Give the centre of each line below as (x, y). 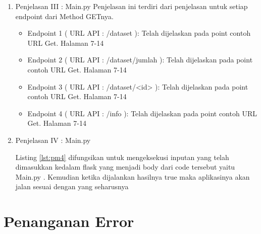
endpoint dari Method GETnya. (64, 16)
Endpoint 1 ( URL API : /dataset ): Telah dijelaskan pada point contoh (139, 33)
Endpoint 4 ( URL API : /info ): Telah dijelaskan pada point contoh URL (142, 113)
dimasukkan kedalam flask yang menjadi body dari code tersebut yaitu (125, 167)
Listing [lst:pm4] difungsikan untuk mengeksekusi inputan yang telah (122, 157)
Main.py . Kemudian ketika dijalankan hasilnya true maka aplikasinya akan (133, 176)
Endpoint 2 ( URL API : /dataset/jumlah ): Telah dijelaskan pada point (140, 60)
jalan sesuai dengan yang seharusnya (72, 186)
